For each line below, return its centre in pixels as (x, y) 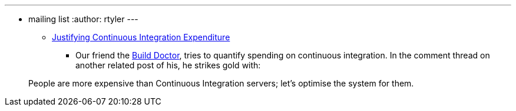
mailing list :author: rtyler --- (83, 19)
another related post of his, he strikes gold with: (168, 65)
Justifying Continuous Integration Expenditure (141, 37)
